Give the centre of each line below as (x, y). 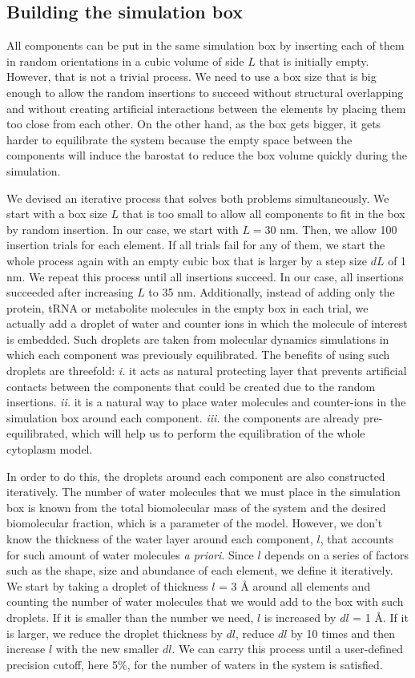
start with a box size (57, 214)
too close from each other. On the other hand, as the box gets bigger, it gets (194, 124)
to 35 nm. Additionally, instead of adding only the (272, 292)
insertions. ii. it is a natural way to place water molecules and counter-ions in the (206, 402)
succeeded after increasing (70, 292)
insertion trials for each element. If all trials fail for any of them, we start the (196, 245)
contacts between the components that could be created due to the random (191, 386)
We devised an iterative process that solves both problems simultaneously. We (198, 198)
